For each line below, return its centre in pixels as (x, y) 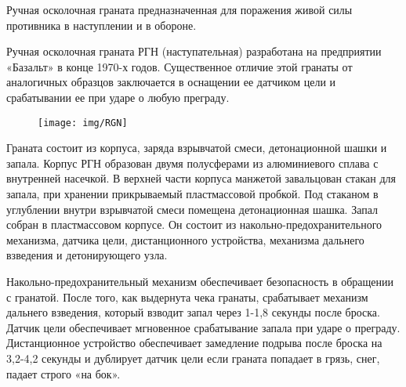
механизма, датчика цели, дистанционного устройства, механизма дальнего (185, 239)
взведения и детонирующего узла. (87, 255)
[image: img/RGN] (83, 123)
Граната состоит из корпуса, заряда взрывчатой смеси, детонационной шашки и (197, 148)
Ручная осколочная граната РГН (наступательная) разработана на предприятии (194, 51)
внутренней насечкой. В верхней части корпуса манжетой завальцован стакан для (201, 178)
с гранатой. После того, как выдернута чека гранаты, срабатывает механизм (187, 297)
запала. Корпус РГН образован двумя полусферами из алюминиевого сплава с (192, 163)
